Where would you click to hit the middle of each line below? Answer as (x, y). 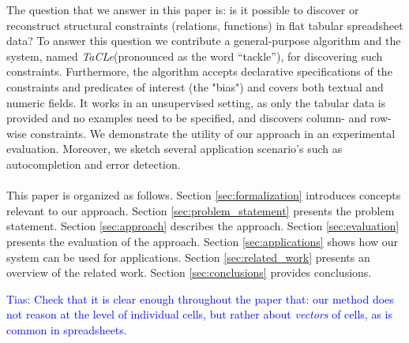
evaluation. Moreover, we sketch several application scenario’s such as (174, 149)
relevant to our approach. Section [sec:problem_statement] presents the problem (201, 210)
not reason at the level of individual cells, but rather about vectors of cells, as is (199, 314)
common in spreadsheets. (67, 329)
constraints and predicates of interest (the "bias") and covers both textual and (195, 86)
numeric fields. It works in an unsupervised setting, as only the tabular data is (196, 102)
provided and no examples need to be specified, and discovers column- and (187, 118)
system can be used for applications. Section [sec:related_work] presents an (188, 257)
